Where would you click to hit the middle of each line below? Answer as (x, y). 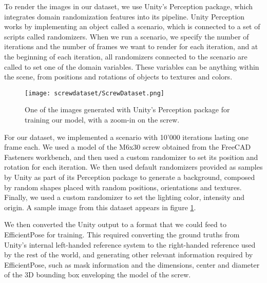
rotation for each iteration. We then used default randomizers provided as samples (133, 167)
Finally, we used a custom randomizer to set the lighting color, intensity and (125, 197)
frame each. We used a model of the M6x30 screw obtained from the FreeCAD (128, 147)
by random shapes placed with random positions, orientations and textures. (123, 187)
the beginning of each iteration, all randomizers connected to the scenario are (126, 56)
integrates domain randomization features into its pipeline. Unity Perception (125, 16)
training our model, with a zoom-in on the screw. (102, 119)
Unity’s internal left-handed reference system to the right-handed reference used (130, 244)
